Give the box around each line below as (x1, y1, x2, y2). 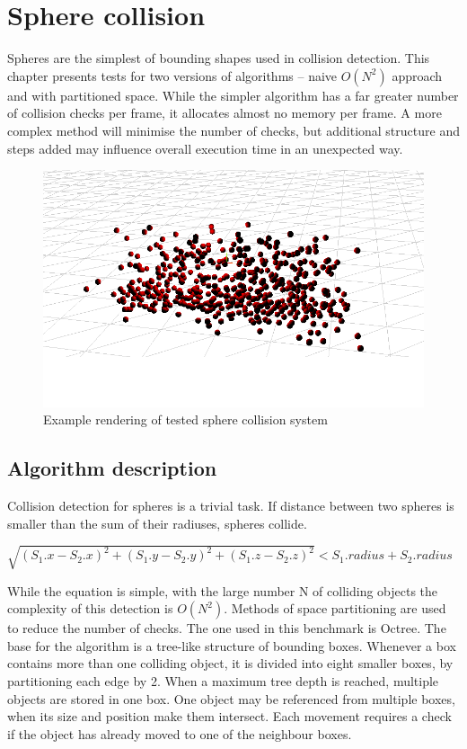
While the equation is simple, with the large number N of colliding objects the (7, 581, 438, 600)
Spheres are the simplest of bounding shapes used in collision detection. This (7, 49, 430, 67)
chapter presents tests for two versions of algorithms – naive (7, 66, 338, 85)
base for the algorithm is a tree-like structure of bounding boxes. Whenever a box (7, 636, 456, 655)
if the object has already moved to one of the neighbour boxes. (7, 724, 352, 743)
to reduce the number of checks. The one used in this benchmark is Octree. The (7, 619, 446, 638)
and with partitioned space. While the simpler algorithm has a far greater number (7, 85, 459, 104)
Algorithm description (7, 454, 217, 482)
